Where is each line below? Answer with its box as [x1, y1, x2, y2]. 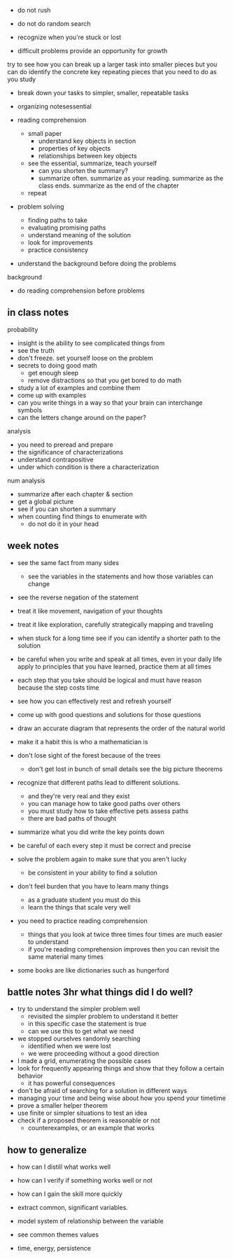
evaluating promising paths [27, 223, 106, 232]
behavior [17, 1071, 43, 1080]
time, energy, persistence [17, 1244, 91, 1253]
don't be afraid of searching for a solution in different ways [17, 1087, 188, 1095]
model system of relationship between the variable [17, 1217, 164, 1225]
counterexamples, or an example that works [27, 1124, 155, 1132]
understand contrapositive [17, 455, 94, 464]
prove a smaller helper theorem [17, 1101, 108, 1110]
